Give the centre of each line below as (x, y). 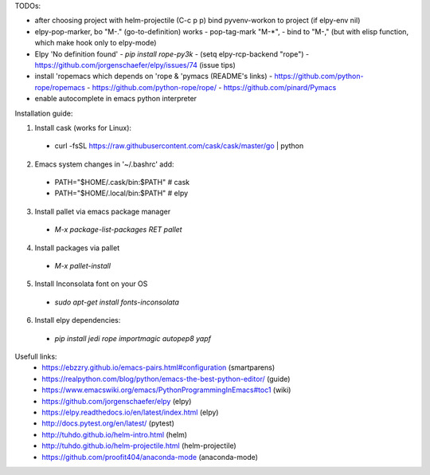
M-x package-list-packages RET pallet (118, 230)
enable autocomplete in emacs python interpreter (116, 99)
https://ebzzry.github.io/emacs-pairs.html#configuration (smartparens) (158, 367)
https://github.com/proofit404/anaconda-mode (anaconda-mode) (150, 457)
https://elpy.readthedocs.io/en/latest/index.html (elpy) (130, 412)
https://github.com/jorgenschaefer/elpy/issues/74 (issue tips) (135, 65)
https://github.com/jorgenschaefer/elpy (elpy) (117, 401)
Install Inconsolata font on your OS (91, 284)
